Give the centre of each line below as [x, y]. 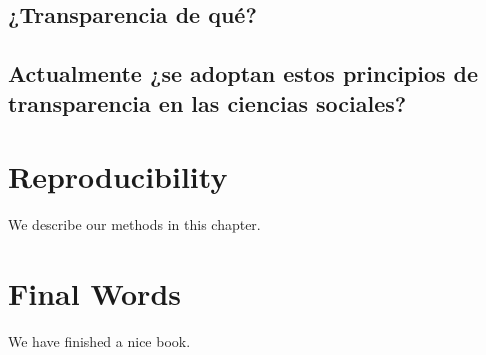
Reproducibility [118, 176]
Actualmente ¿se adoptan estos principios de [243, 73]
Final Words [94, 292]
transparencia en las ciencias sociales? [207, 102]
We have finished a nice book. [99, 340]
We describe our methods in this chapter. [134, 224]
